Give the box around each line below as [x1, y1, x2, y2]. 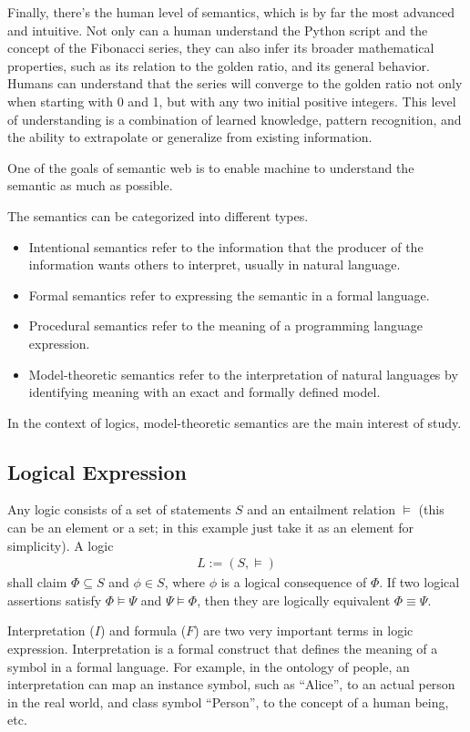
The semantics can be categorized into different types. [7, 206, 309, 225]
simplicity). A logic [7, 535, 114, 554]
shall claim [7, 573, 67, 592]
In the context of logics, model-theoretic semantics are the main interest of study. [7, 412, 462, 432]
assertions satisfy [7, 590, 102, 609]
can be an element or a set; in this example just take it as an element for [7, 518, 414, 537]
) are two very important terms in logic [194, 621, 414, 640]
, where [164, 573, 205, 592]
